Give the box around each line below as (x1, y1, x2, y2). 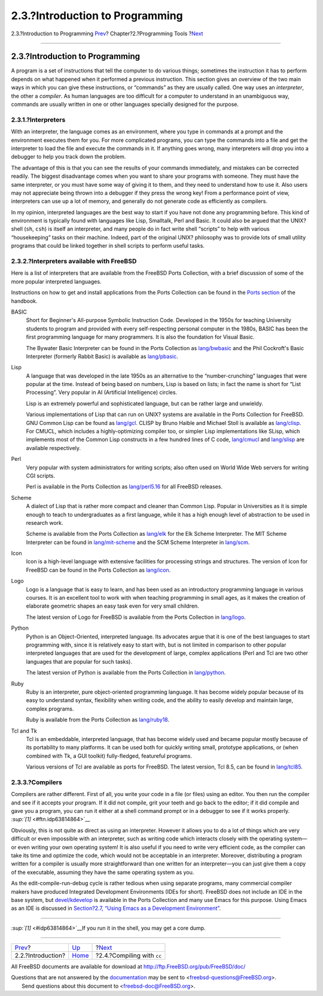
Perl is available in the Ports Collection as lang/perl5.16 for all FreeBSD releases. (26, 483, 223, 490)
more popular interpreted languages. (11, 278, 102, 285)
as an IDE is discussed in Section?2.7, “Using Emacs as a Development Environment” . (11, 904, 221, 912)
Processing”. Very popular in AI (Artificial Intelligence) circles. (26, 389, 178, 396)
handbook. (11, 297, 38, 305)
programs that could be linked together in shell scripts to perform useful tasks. (11, 242, 205, 250)
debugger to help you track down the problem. (11, 153, 126, 160)
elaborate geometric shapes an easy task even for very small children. (26, 602, 200, 610)
